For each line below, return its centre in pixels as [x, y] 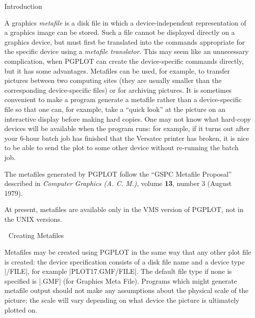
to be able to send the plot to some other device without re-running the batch [122, 147]
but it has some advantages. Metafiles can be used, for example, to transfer [117, 70]
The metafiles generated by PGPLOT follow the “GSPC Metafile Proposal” [118, 173]
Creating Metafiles [36, 235]
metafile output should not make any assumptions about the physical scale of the [127, 290]
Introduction [23, 6]
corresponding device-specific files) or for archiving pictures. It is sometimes [118, 90]
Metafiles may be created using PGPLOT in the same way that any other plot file [128, 252]
